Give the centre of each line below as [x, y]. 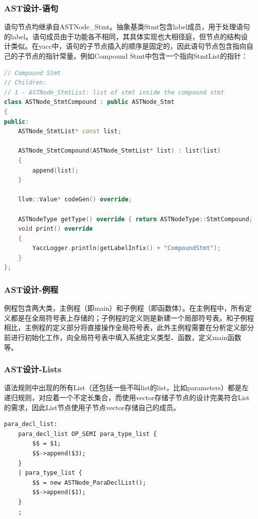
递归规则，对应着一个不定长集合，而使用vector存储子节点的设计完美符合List [127, 397]
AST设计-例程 [31, 289]
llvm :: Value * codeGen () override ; [75, 200]
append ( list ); [56, 170]
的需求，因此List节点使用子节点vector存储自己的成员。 [92, 407]
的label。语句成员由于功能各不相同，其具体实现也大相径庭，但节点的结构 [123, 36]
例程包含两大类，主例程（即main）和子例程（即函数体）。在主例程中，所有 [125, 308]
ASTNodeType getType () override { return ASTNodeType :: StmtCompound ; [135, 219]
